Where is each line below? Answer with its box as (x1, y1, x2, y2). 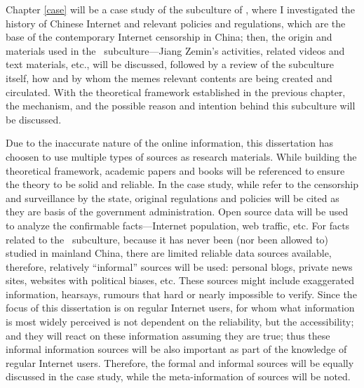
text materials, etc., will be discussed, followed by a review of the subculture (6, 57, 334, 72)
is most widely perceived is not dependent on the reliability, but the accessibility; (6, 314, 354, 329)
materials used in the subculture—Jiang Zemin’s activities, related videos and (6, 43, 345, 58)
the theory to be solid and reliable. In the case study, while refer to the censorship (6, 177, 359, 192)
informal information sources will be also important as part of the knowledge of (6, 342, 347, 356)
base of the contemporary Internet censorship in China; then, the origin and (6, 29, 332, 44)
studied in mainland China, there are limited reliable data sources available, (6, 246, 332, 260)
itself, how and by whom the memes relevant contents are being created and (6, 70, 332, 85)
